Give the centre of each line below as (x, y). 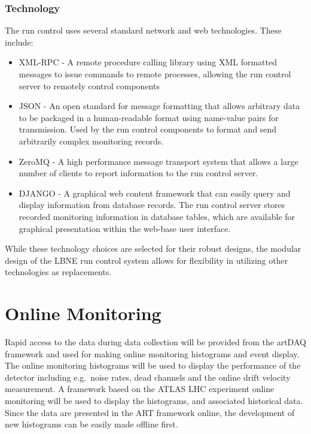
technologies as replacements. (58, 272)
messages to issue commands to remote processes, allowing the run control (155, 74)
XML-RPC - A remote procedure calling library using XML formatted (148, 62)
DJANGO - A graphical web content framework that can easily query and (155, 193)
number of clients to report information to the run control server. (138, 173)
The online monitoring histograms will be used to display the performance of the (153, 365)
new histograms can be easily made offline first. (92, 424)
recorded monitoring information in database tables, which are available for (157, 216)
